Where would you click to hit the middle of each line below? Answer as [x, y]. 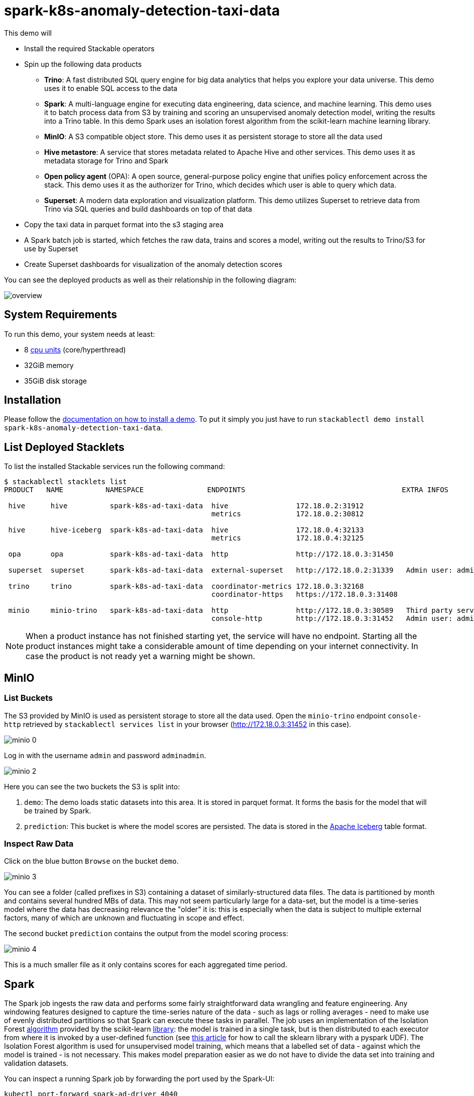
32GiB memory [49, 365]
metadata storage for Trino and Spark [106, 160]
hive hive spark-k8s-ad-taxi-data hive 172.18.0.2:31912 [186, 506]
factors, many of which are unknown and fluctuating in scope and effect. [124, 918]
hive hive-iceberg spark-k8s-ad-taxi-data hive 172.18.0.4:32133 [186, 530]
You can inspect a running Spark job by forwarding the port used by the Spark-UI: [139, 1079]
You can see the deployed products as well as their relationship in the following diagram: [150, 280]
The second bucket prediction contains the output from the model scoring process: [146, 934]
